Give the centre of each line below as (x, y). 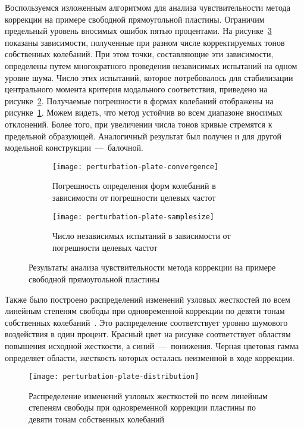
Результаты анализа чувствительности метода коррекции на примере (152, 267)
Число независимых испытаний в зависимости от (142, 236)
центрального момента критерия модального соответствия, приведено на (136, 89)
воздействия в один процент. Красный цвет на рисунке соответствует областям (148, 334)
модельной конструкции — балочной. (74, 147)
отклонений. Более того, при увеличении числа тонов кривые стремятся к (139, 124)
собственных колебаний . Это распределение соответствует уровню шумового (146, 322)
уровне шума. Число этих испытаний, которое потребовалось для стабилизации (149, 77)
